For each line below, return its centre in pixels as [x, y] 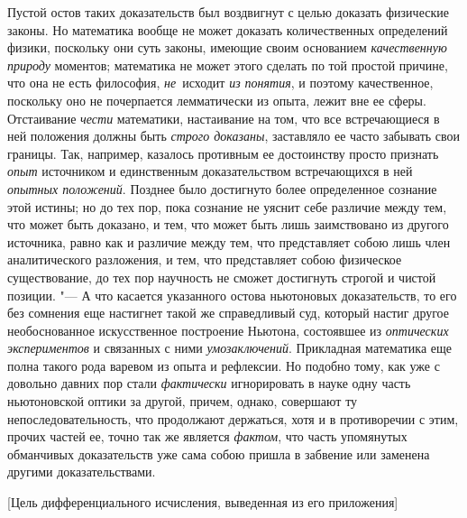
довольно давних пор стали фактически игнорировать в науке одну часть [209, 383]
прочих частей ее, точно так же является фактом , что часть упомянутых [207, 436]
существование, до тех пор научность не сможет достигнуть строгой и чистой [222, 277]
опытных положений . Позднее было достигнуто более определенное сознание [222, 188]
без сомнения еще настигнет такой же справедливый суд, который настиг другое [228, 313]
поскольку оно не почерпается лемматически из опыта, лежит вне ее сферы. [217, 100]
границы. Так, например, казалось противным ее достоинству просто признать [223, 153]
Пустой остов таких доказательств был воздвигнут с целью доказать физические [228, 12]
